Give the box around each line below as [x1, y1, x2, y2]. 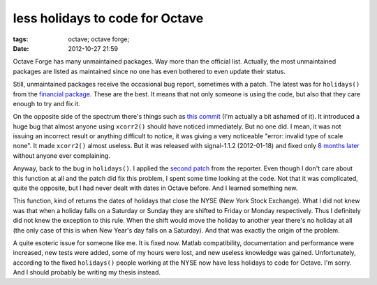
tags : [13, 35, 29, 43]
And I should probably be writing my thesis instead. [13, 268, 161, 277]
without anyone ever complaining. [13, 151, 111, 160]
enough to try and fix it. [13, 99, 80, 108]
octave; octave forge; [68, 35, 130, 43]
